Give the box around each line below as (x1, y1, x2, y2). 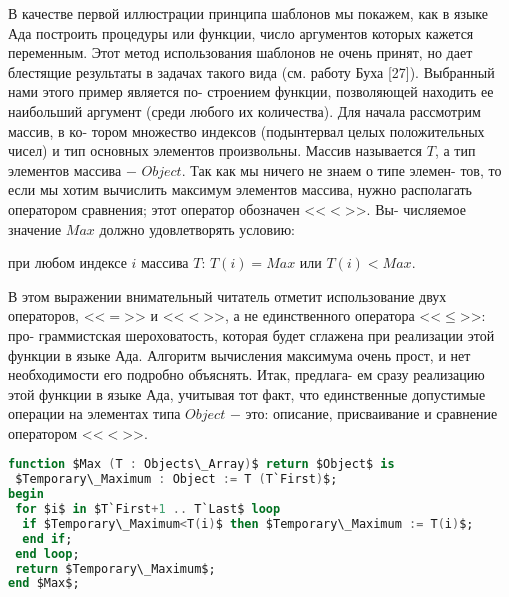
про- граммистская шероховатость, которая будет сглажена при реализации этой (8, 324, 495, 345)
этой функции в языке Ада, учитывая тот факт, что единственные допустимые (8, 383, 486, 404)
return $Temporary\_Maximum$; (15, 561, 216, 576)
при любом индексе (8, 252, 127, 273)
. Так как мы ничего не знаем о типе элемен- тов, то (181, 159, 502, 180)
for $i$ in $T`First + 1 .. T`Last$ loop (15, 502, 281, 517)
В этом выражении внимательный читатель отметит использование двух (8, 285, 447, 306)
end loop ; (15, 546, 80, 561)
